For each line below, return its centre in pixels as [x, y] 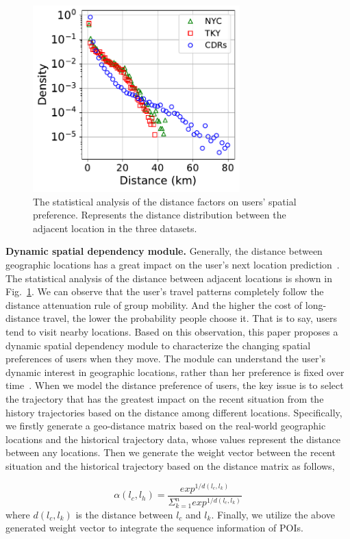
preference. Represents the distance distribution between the [160, 215]
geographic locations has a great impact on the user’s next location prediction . [173, 265]
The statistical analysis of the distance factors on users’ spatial [165, 201]
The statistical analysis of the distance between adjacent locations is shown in [169, 278]
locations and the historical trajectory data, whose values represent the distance [173, 439]
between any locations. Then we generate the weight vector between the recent [171, 452]
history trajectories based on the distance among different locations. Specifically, [174, 412]
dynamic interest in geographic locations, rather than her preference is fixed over [175, 372]
